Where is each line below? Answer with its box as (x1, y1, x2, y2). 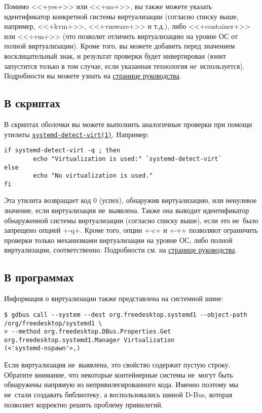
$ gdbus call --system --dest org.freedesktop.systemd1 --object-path (4, 311, 247, 318)
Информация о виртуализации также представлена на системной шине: (4, 293, 223, 304)
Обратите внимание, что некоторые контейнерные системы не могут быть (4, 369, 233, 380)
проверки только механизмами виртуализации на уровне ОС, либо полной (4, 234, 233, 245)
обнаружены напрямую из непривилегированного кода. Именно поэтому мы (4, 379, 239, 390)
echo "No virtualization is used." (33, 172, 153, 180)
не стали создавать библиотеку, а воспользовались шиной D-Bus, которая (4, 389, 233, 399)
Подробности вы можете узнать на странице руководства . (4, 70, 181, 81)
